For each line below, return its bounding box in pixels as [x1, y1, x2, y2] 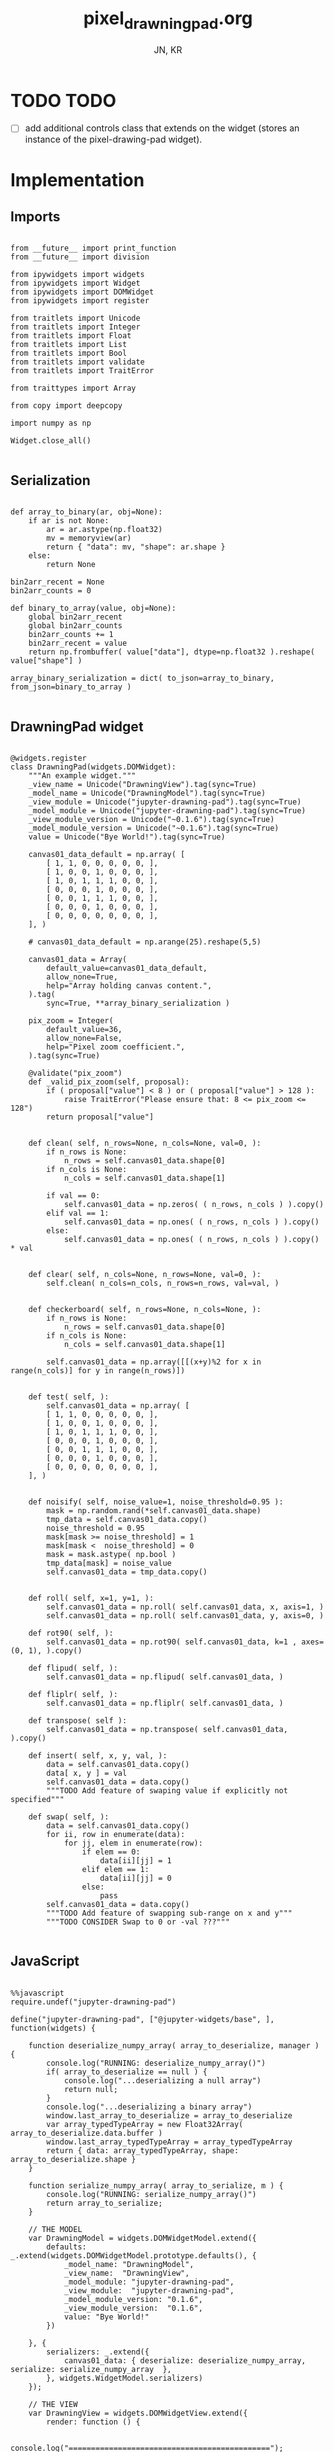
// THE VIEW [28, 2399, 78, 2409]
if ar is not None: [28, 516, 110, 526]
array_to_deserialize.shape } [10, 2154, 137, 2164]
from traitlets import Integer [10, 322, 141, 332]
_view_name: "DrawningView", [63, 2268, 190, 2278]
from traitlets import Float [10, 331, 132, 341]
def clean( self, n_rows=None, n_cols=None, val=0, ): [28, 1138, 262, 1148]
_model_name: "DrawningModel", [63, 2259, 195, 2269]
